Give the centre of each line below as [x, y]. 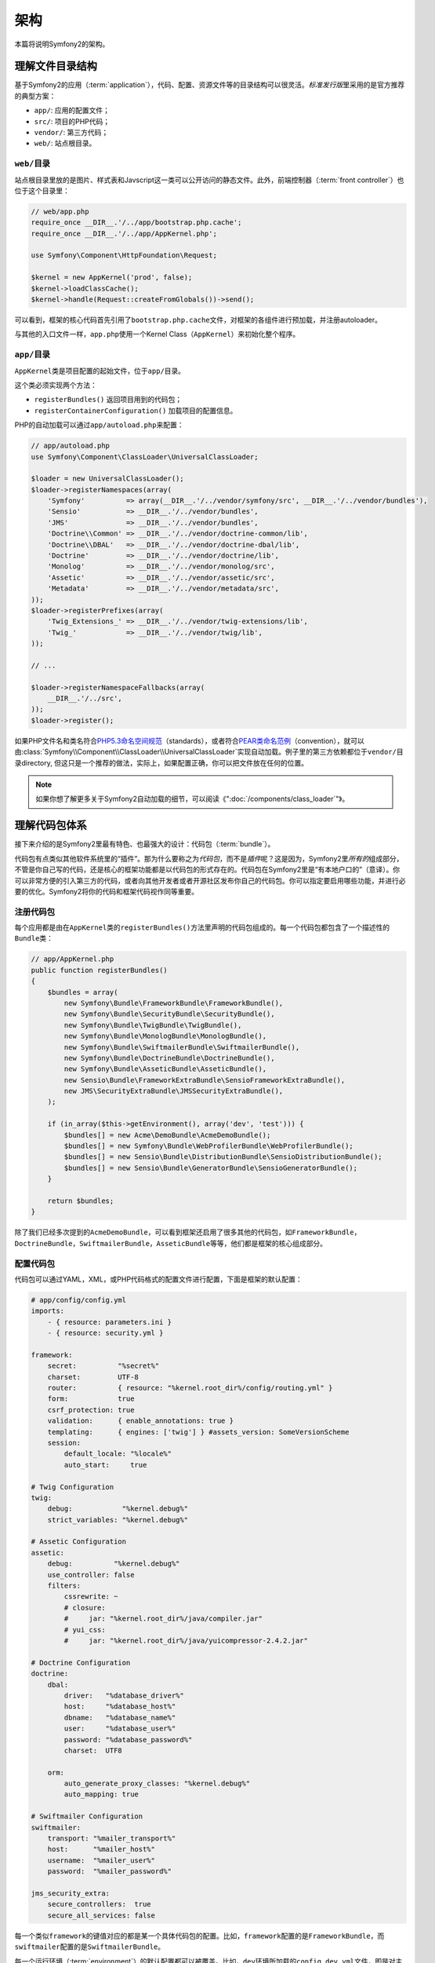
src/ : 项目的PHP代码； [72, 121]
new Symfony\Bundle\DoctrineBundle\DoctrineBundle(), [169, 1058]
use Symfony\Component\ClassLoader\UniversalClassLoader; [145, 457]
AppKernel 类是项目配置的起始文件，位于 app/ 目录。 [100, 371]
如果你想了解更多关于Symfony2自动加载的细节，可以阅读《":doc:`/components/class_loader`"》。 [192, 799]
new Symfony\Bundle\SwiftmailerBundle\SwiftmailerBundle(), [182, 1047]
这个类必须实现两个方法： [56, 385]
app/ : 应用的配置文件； [72, 111]
